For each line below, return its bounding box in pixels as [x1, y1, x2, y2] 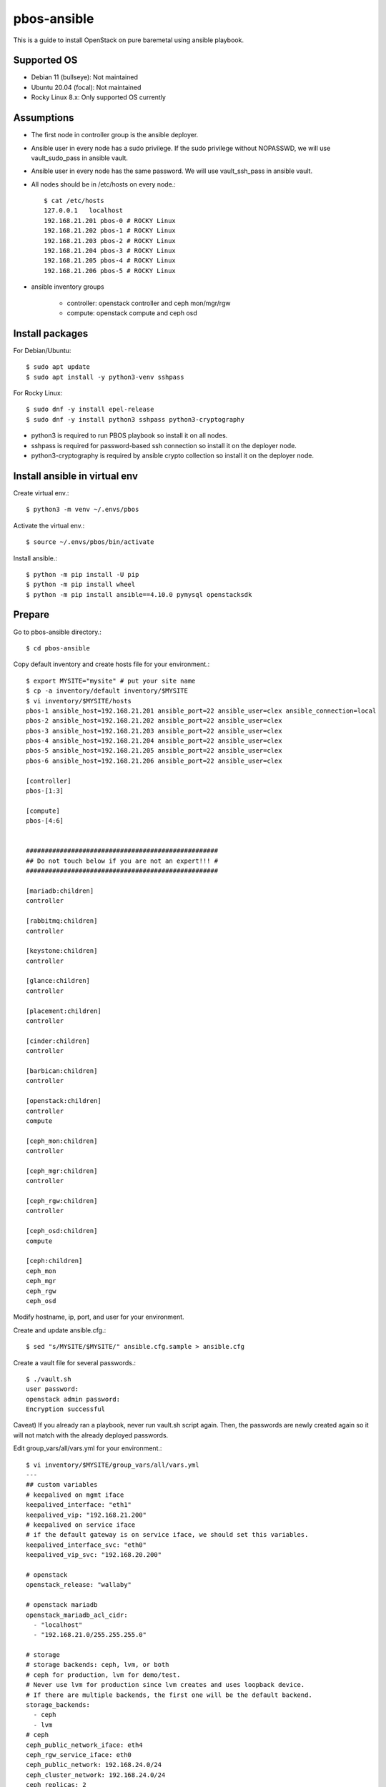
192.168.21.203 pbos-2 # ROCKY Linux [44, 237, 177, 244]
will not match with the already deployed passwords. [13, 1430, 169, 1440]
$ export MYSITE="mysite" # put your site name [26, 676, 196, 685]
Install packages [13, 327, 89, 340]
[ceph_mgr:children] [26, 1167, 98, 1175]
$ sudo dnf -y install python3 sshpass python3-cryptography [26, 415, 244, 423]
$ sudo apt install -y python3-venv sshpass [26, 372, 185, 381]
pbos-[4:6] [26, 817, 64, 825]
